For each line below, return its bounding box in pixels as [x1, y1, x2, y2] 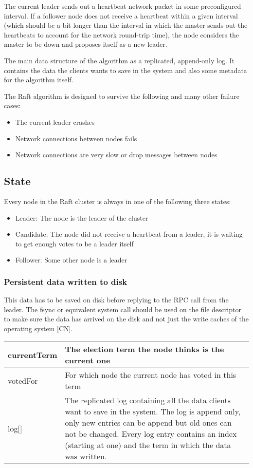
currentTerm [8, 349, 57, 360]
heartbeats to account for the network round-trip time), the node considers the [4, 29, 239, 39]
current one [65, 355, 110, 366]
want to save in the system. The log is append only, [65, 406, 241, 417]
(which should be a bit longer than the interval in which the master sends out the [4, 20, 248, 30]
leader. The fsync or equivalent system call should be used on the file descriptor [4, 304, 241, 314]
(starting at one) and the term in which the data [65, 439, 231, 451]
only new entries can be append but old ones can [65, 417, 232, 429]
